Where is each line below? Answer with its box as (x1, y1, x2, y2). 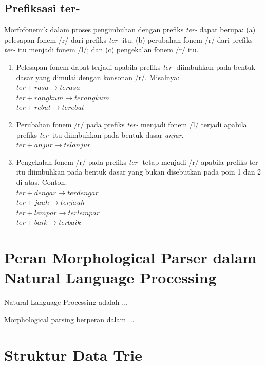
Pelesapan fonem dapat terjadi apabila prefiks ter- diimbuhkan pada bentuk (16, 61, 256, 72)
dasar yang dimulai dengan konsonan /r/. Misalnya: (16, 71, 180, 82)
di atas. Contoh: (16, 176, 67, 187)
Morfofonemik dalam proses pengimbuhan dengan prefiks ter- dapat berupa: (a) (4, 24, 256, 35)
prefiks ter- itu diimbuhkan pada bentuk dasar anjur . (16, 129, 184, 140)
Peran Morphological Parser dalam (4, 247, 257, 268)
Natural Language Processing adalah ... (4, 297, 128, 308)
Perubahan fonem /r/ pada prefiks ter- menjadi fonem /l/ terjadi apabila (16, 119, 247, 129)
